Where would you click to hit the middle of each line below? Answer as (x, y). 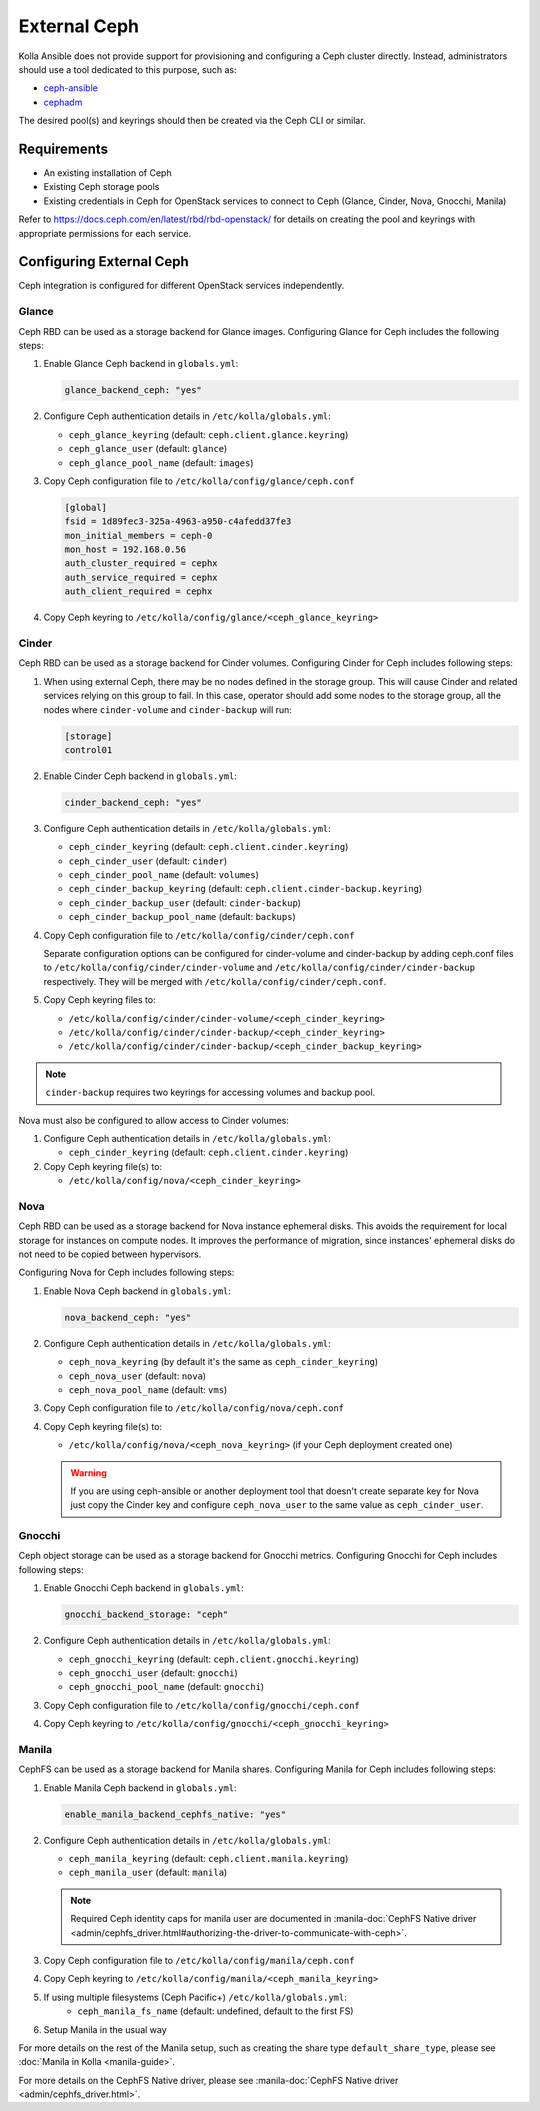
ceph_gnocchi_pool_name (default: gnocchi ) (166, 1687)
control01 (88, 749)
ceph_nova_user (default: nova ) (137, 1376)
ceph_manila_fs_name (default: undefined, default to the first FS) (215, 2011)
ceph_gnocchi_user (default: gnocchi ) (153, 1672)
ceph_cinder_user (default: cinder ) (148, 861)
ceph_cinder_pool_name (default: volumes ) (164, 875)
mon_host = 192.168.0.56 (125, 549)
